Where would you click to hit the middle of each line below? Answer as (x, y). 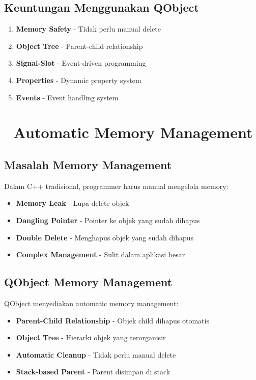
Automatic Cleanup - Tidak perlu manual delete (96, 354)
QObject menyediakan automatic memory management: (91, 303)
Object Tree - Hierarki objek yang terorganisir (91, 337)
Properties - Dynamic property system (79, 80)
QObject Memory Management (88, 282)
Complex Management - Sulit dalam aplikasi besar (101, 254)
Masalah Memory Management (88, 164)
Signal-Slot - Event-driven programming (81, 63)
